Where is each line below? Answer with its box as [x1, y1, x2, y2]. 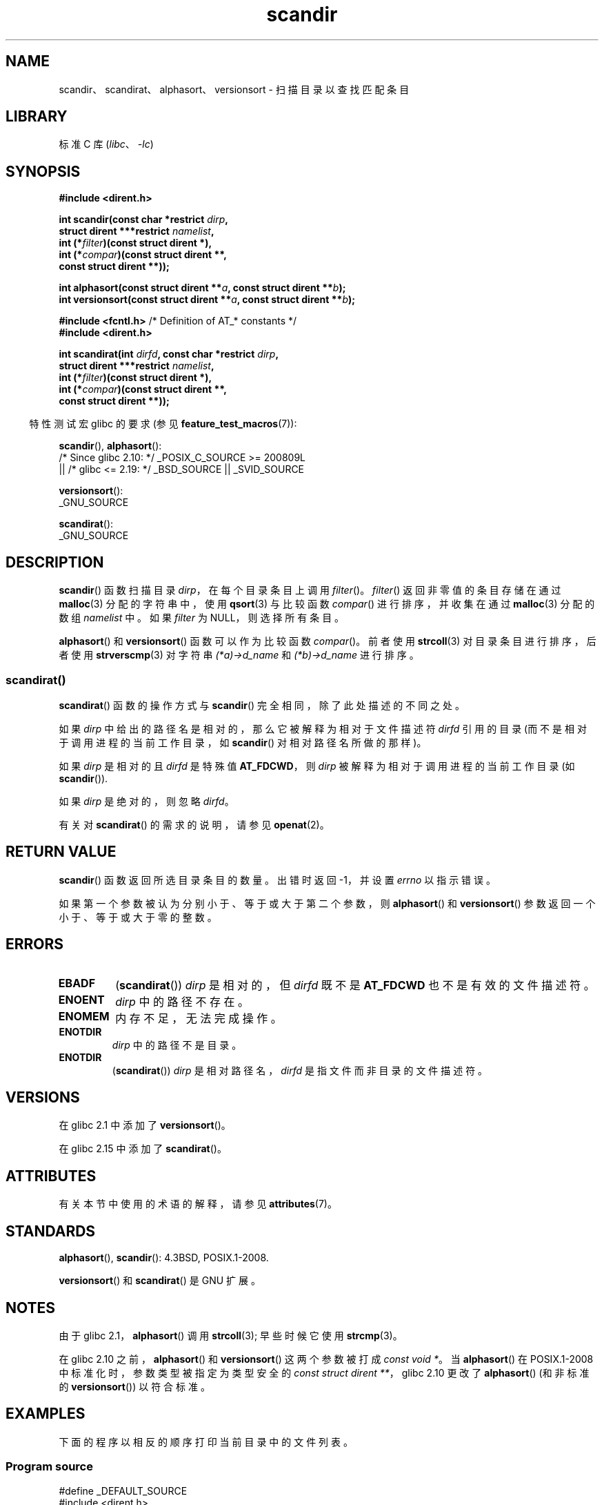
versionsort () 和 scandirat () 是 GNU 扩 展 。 [59, 1274, 261, 1287]
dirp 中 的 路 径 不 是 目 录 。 [112, 1038, 242, 1051]
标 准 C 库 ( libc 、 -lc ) [59, 138, 154, 150]
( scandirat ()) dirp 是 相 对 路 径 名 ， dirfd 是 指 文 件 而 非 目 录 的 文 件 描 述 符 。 [112, 1064, 488, 1076]
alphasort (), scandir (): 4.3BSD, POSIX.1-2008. [59, 1252, 269, 1264]
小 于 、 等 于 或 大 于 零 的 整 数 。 [59, 911, 217, 923]
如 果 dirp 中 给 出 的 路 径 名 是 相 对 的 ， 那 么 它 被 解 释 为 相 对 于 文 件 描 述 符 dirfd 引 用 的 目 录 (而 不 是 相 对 [59, 722, 587, 735]
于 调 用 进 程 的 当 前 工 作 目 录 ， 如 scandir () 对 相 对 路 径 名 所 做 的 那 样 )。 [59, 736, 427, 748]
